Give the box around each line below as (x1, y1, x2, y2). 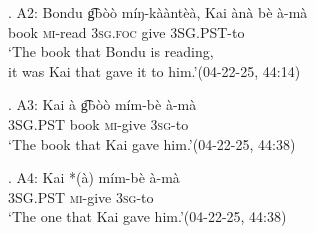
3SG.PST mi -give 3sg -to (8, 186, 154, 207)
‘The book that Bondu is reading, (8, 41, 214, 62)
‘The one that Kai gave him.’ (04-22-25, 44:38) (8, 206, 287, 227)
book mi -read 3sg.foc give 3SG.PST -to (8, 21, 245, 42)
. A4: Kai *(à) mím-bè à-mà (8, 167, 180, 188)
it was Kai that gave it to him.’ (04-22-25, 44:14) (8, 60, 301, 81)
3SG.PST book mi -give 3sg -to (8, 113, 189, 134)
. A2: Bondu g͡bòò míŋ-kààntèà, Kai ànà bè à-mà (8, 2, 308, 22)
